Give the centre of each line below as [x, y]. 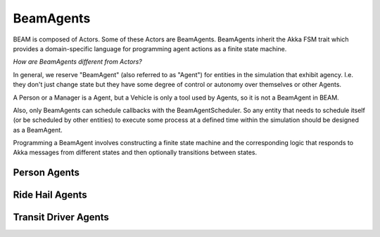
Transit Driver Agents [61, 217]
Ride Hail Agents [50, 195]
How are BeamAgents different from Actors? [77, 62]
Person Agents [46, 173]
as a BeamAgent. [38, 130]
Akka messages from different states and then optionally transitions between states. [135, 153]
